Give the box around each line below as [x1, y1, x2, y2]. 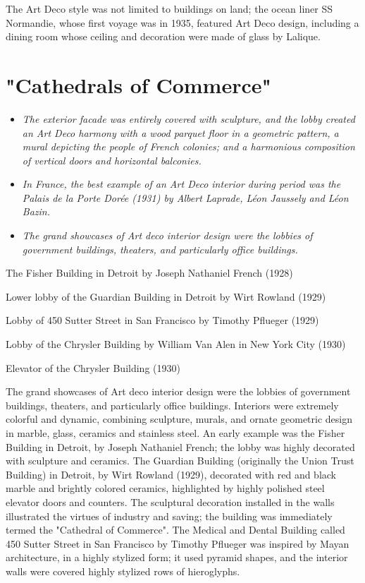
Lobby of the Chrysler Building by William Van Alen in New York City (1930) [6, 337, 346, 351]
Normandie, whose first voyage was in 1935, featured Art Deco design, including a [6, 15, 359, 30]
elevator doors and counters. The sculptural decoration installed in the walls [6, 494, 335, 509]
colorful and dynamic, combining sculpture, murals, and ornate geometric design [6, 411, 353, 426]
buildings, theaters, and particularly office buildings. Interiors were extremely [6, 397, 339, 412]
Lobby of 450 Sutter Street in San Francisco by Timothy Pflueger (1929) [6, 313, 319, 327]
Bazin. [22, 204, 50, 219]
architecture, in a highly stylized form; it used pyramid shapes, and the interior [6, 550, 348, 565]
